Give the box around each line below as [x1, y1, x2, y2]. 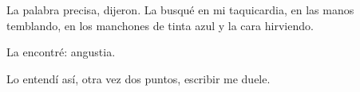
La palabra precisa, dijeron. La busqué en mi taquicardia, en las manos [6, 2, 354, 17]
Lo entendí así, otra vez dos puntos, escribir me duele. [6, 70, 271, 86]
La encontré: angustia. [6, 44, 116, 60]
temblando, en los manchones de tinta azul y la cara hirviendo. [6, 17, 314, 33]
